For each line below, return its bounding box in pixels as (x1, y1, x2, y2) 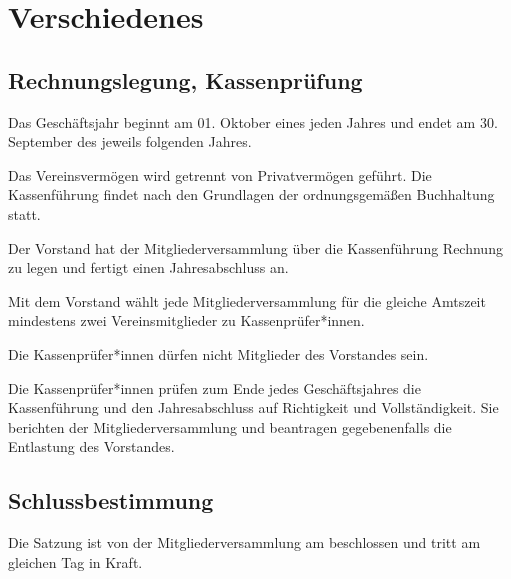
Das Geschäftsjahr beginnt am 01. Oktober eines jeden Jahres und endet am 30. (8, 111, 498, 132)
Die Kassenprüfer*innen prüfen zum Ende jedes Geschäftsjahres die (8, 377, 421, 398)
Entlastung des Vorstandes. (8, 436, 175, 457)
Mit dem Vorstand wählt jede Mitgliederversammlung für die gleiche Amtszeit (8, 290, 486, 311)
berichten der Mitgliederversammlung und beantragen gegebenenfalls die (8, 416, 452, 437)
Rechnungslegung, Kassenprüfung (8, 64, 363, 95)
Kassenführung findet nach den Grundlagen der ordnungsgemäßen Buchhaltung (8, 184, 495, 205)
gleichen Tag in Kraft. (8, 551, 143, 572)
